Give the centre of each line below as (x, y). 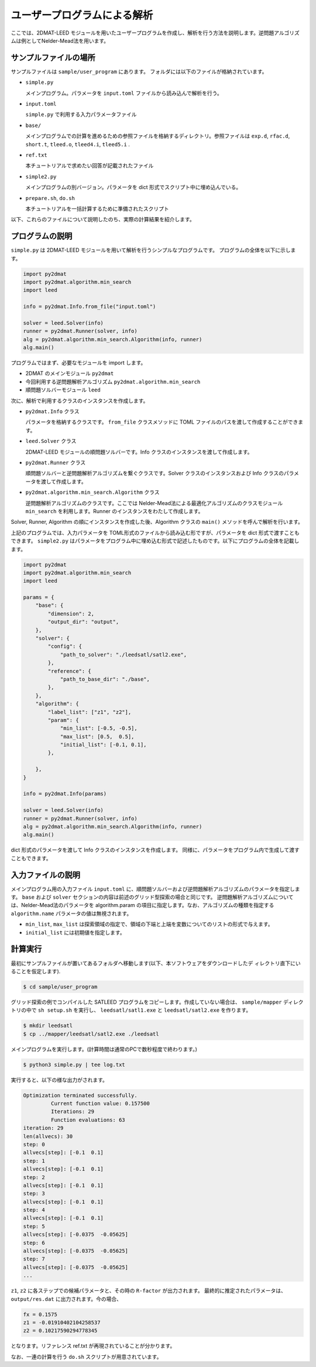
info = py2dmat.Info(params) (65, 794)
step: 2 (34, 1177)
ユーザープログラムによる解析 (82, 15)
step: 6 (34, 1243)
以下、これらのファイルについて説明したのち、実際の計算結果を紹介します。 (103, 219)
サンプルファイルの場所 (53, 58)
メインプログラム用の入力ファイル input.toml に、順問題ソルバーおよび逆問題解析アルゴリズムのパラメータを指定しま (156, 889)
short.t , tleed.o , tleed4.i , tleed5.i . (78, 144)
